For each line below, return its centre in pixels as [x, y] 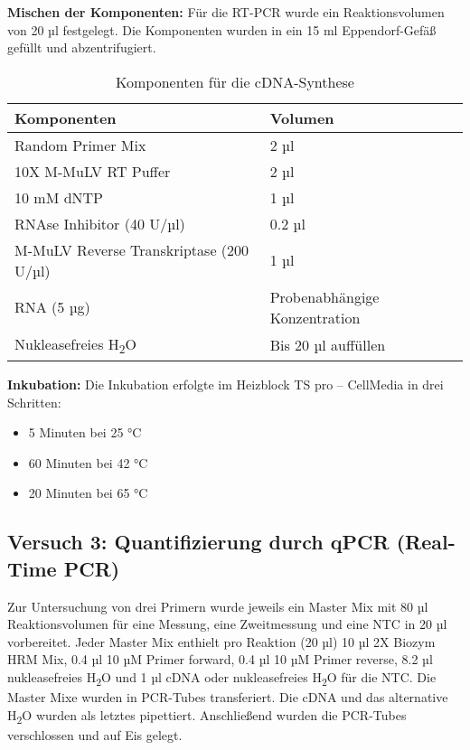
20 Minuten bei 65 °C [88, 493]
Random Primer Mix [80, 145]
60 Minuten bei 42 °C [88, 462]
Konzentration [315, 317]
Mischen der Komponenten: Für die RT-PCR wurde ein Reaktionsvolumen [226, 12]
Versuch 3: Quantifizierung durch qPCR [198, 542]
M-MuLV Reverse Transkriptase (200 [132, 249]
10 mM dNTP [59, 197]
